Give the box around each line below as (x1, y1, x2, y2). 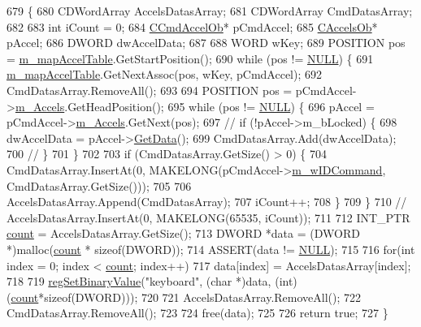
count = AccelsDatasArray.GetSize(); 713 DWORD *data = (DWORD (7, 225, 360, 242)
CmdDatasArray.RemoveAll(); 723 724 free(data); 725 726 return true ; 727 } (7, 304, 388, 321)
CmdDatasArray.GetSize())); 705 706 (7, 177, 192, 194)
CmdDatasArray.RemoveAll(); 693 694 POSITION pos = (7, 81, 293, 98)
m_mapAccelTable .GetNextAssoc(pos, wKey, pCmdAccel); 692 (7, 66, 323, 83)
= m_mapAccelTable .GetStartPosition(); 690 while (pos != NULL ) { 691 (7, 49, 374, 67)
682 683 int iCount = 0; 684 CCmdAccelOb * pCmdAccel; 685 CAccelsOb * (7, 18, 378, 35)
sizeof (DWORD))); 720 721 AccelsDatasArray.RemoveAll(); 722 (44, 288, 362, 305)
